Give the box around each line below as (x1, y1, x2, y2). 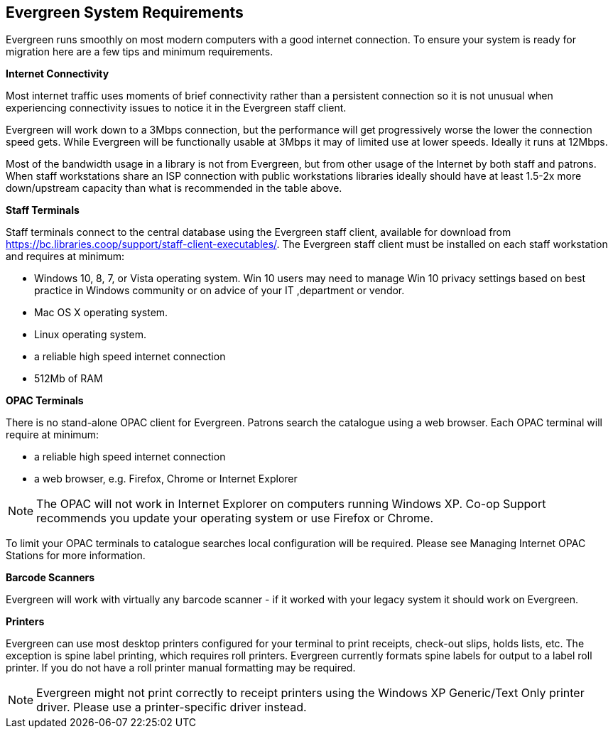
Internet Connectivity (6, 68, 109, 80)
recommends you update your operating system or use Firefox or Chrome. (36, 511, 434, 526)
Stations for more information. (6, 549, 146, 562)
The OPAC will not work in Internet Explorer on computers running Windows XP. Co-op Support (36, 497, 546, 512)
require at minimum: (6, 428, 99, 441)
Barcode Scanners (6, 571, 95, 584)
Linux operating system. (34, 328, 147, 341)
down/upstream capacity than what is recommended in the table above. (6, 182, 342, 195)
